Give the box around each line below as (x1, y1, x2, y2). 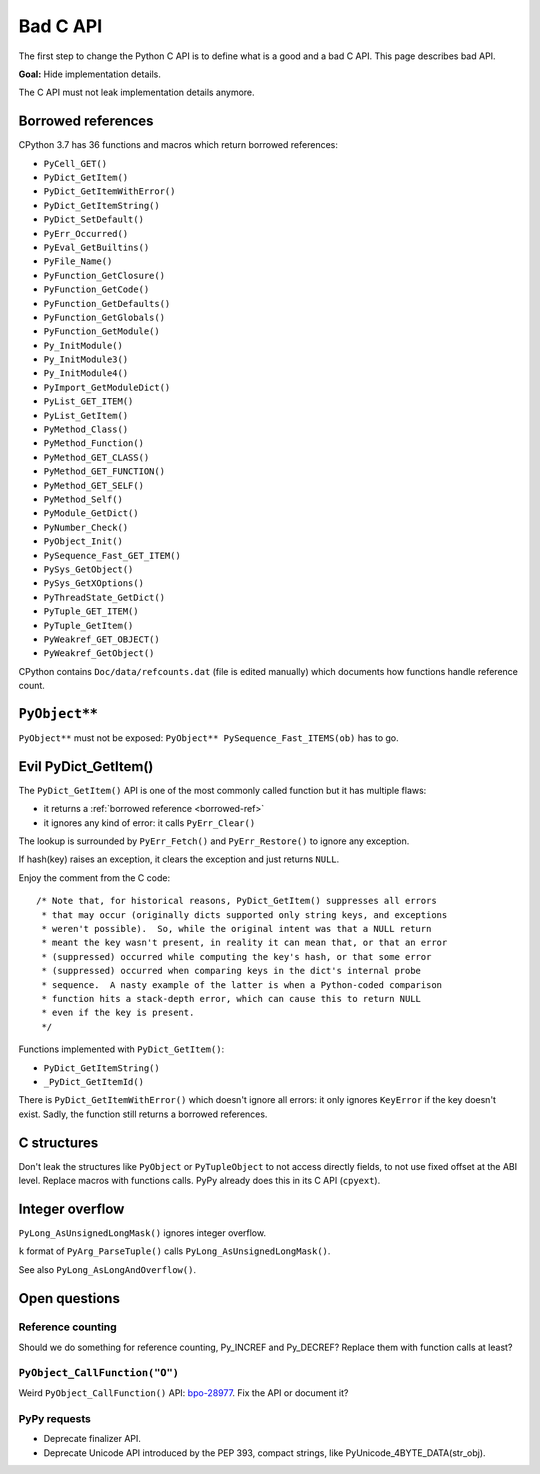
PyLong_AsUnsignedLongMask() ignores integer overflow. (18, 1226, 267, 1239)
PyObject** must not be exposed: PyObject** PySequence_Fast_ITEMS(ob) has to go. (18, 731, 399, 744)
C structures (18, 1134, 99, 1151)
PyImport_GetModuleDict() (43, 381, 171, 393)
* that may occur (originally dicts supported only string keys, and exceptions (41, 909, 448, 920)
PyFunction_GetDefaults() (43, 298, 171, 309)
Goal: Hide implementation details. (18, 68, 162, 80)
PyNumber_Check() (43, 521, 129, 533)
